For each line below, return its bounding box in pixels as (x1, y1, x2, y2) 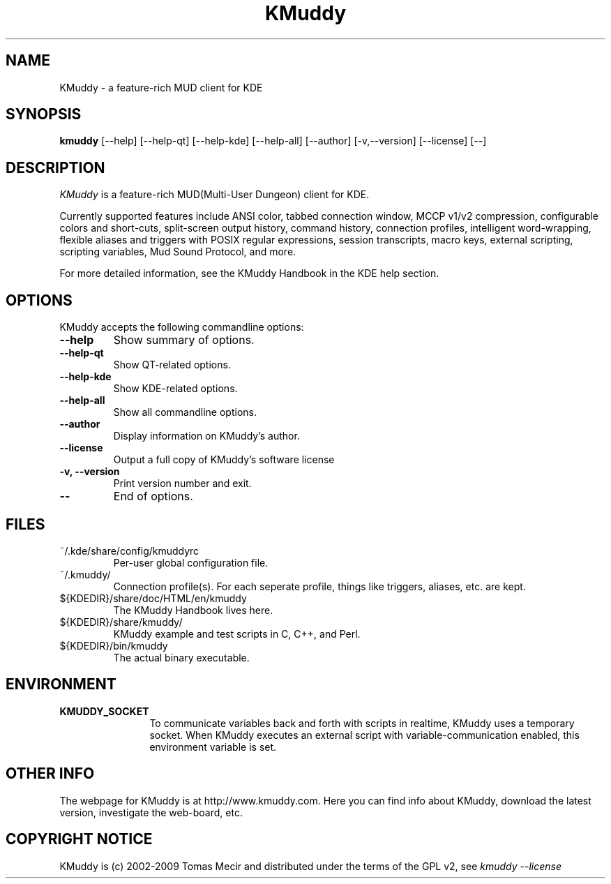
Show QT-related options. (113, 359, 231, 371)
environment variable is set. (149, 740, 277, 753)
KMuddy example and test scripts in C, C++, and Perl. (113, 627, 361, 640)
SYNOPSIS (6, 105, 82, 123)
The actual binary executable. (113, 651, 250, 664)
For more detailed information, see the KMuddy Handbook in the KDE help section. (59, 267, 439, 280)
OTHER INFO (6, 765, 95, 783)
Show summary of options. (113, 333, 255, 347)
